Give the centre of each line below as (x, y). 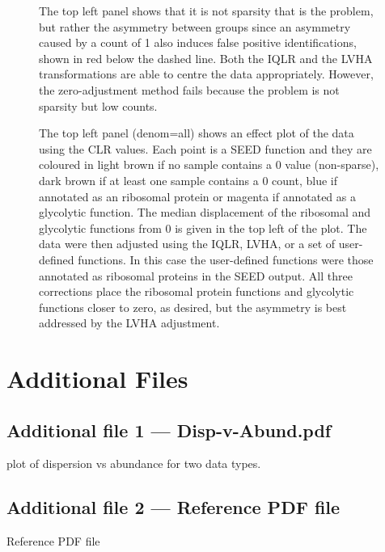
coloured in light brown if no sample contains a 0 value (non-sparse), (209, 164)
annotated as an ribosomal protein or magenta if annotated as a (197, 196)
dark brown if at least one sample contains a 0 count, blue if (188, 180)
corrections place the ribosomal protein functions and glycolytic (197, 291)
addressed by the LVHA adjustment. (129, 323)
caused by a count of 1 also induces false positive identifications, (198, 42)
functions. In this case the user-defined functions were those (226, 259)
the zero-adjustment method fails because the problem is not (189, 89)
